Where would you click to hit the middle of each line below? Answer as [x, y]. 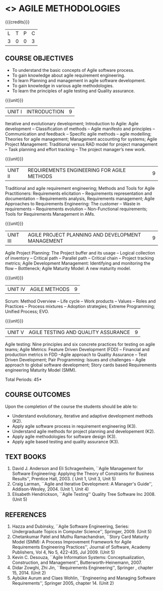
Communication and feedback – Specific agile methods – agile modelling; [78, 134]
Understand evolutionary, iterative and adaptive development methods [82, 416]
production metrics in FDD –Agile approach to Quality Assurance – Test [76, 355]
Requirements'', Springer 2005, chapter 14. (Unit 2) [63, 583]
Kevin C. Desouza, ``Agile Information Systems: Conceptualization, [79, 557]
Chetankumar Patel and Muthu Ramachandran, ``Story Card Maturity [80, 537]
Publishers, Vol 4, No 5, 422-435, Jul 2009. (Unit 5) [64, 552]
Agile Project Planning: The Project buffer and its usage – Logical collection [80, 253]
